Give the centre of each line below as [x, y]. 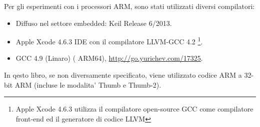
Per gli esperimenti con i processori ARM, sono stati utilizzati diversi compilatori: [129, 6]
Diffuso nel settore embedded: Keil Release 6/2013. [94, 23]
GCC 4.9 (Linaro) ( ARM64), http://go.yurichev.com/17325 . [109, 58]
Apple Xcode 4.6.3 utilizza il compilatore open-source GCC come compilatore [134, 109]
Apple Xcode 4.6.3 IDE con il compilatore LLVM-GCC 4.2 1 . [109, 41]
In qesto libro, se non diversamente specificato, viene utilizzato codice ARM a [123, 75]
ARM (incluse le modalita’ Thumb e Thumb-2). [88, 84]
